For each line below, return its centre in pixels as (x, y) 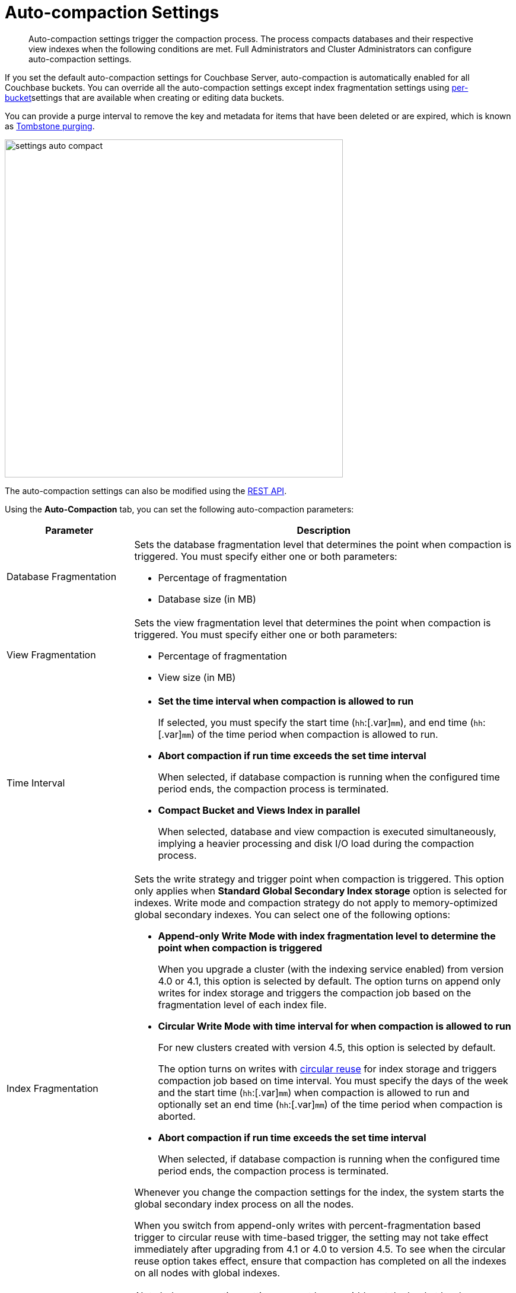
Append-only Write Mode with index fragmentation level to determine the (327, 936)
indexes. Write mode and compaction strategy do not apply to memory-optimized (316, 902)
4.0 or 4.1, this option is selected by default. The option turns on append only (329, 981)
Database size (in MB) (207, 599)
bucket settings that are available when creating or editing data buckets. (145, 97)
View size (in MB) (197, 677)
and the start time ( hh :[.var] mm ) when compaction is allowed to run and (314, 1092)
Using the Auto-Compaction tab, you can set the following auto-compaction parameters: (179, 509)
